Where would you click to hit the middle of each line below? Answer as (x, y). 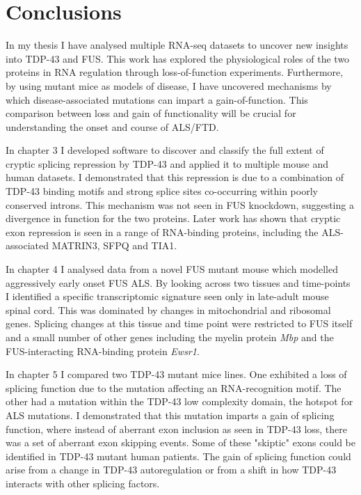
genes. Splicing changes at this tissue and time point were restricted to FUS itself (179, 323)
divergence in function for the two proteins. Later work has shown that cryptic (173, 218)
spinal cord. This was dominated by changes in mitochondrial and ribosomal (168, 309)
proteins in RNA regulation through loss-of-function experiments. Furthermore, (175, 72)
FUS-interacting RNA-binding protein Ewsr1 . (103, 351)
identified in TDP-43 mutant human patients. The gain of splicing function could (178, 456)
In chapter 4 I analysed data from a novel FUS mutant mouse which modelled (172, 269)
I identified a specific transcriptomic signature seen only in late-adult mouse (167, 296)
